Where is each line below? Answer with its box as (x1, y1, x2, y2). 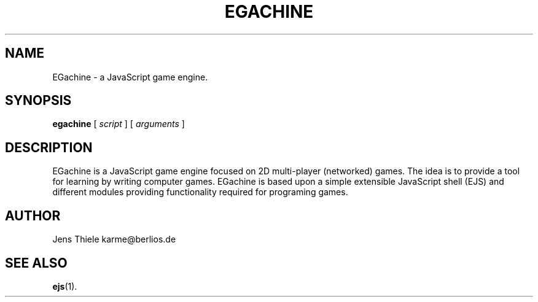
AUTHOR (5, 207, 61, 223)
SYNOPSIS (5, 93, 72, 109)
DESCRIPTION (5, 139, 93, 155)
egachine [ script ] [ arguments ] (52, 118, 185, 130)
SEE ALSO (5, 255, 68, 271)
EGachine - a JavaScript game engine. (52, 71, 208, 82)
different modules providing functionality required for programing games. (52, 187, 348, 198)
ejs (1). (52, 281, 77, 292)
